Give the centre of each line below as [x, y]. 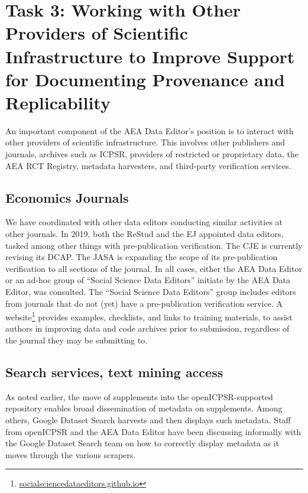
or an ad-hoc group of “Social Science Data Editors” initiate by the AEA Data [148, 280]
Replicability [58, 102]
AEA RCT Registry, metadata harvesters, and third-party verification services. [148, 165]
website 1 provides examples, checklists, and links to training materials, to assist [149, 316]
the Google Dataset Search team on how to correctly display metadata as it [142, 443]
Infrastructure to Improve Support [150, 56]
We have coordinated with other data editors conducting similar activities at [144, 222]
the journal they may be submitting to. [77, 340]
